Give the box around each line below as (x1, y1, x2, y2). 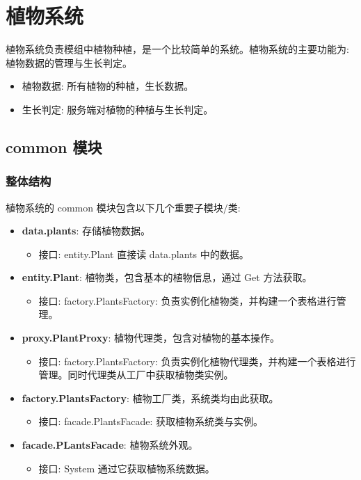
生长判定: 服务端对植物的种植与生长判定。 (22, 102, 214, 116)
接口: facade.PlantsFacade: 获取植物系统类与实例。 (38, 414, 264, 429)
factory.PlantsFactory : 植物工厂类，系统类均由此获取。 (22, 390, 279, 405)
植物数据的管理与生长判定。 (6, 55, 132, 70)
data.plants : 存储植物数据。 (22, 223, 151, 238)
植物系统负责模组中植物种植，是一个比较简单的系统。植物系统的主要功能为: (6, 42, 349, 56)
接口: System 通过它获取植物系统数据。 (38, 461, 215, 475)
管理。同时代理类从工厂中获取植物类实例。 (38, 367, 234, 382)
